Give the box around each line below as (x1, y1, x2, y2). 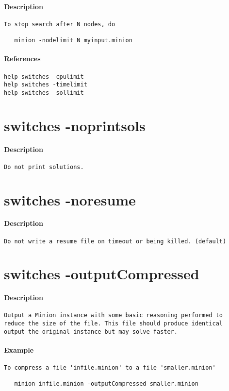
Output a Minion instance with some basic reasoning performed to (4, 312, 223, 319)
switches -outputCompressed (4, 264, 199, 284)
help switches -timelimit (4, 81, 87, 88)
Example (4, 344, 34, 355)
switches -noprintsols (4, 115, 146, 135)
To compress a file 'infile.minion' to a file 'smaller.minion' (4, 364, 216, 372)
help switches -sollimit (4, 89, 84, 96)
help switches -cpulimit (4, 73, 84, 80)
